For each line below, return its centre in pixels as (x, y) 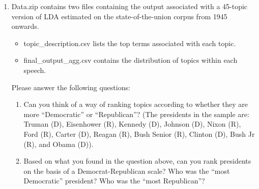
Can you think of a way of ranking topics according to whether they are (136, 104)
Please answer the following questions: (71, 87)
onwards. (25, 26)
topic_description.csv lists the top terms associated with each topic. (130, 43)
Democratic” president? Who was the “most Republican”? (114, 181)
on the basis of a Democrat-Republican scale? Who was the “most (127, 171)
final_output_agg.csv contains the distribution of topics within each (131, 60)
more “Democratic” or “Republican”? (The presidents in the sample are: (136, 114)
